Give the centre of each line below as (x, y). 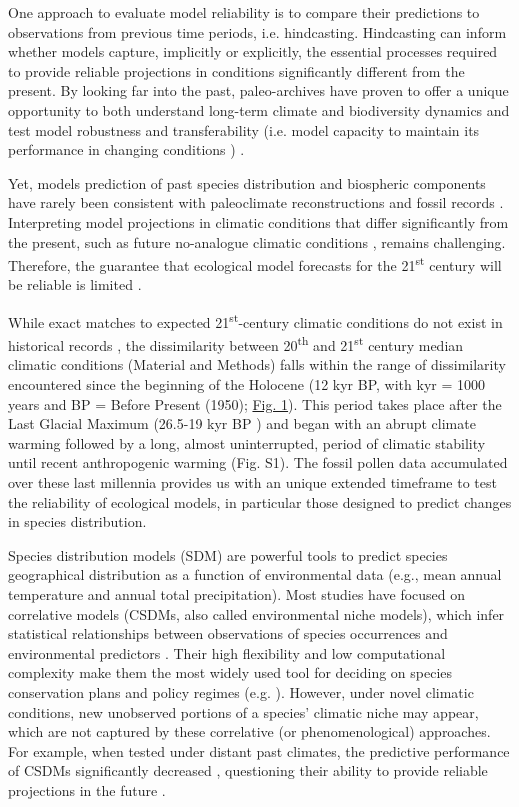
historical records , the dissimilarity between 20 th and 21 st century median (236, 343)
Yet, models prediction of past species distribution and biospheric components (247, 182)
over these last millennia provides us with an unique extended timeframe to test (252, 482)
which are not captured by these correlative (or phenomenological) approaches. (249, 731)
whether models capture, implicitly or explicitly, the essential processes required (253, 51)
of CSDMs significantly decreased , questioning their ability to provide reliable (248, 770)
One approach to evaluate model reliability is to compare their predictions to (244, 12)
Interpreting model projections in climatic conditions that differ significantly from (258, 221)
